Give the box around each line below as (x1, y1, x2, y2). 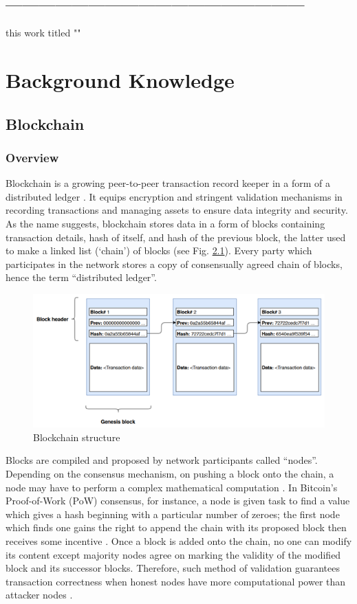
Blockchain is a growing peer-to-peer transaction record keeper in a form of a (6, 176, 330, 190)
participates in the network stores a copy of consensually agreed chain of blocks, (6, 256, 343, 271)
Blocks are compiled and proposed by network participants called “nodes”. (6, 453, 318, 467)
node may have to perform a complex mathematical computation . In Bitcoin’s (6, 480, 338, 494)
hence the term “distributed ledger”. (6, 270, 157, 284)
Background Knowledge (6, 65, 235, 93)
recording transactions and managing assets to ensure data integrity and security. (6, 203, 348, 217)
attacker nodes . (6, 588, 73, 602)
